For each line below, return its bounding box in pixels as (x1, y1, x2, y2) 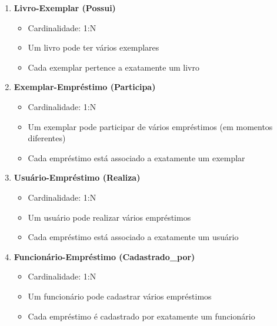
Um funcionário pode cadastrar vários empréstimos (28, 290, 212, 302)
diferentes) (28, 132, 66, 144)
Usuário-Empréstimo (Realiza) (14, 171, 141, 184)
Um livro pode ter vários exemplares (28, 41, 159, 54)
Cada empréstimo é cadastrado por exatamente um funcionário (28, 310, 255, 322)
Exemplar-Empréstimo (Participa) (14, 81, 156, 93)
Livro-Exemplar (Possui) (14, 2, 116, 14)
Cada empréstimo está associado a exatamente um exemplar (28, 151, 245, 164)
